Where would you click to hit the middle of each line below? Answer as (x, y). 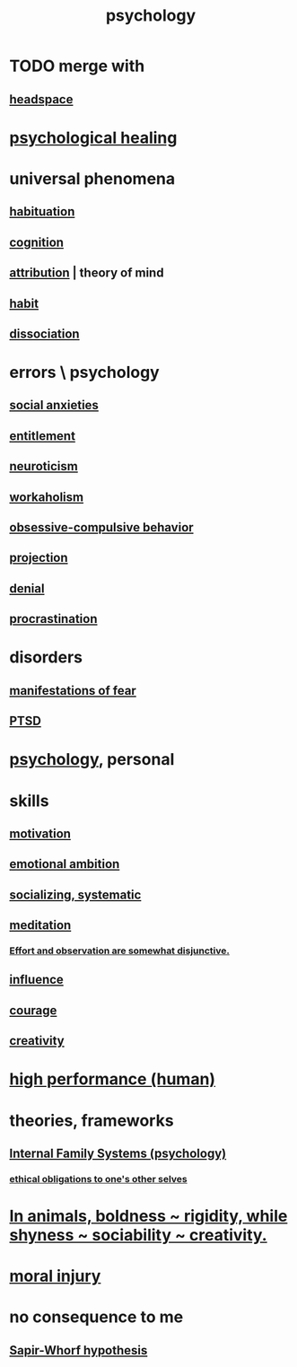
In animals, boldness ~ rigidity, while (148, 1216)
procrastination (53, 619)
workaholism (46, 497)
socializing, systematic (75, 894)
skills (29, 801)
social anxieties (54, 405)
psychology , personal (92, 760)
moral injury (55, 1276)
